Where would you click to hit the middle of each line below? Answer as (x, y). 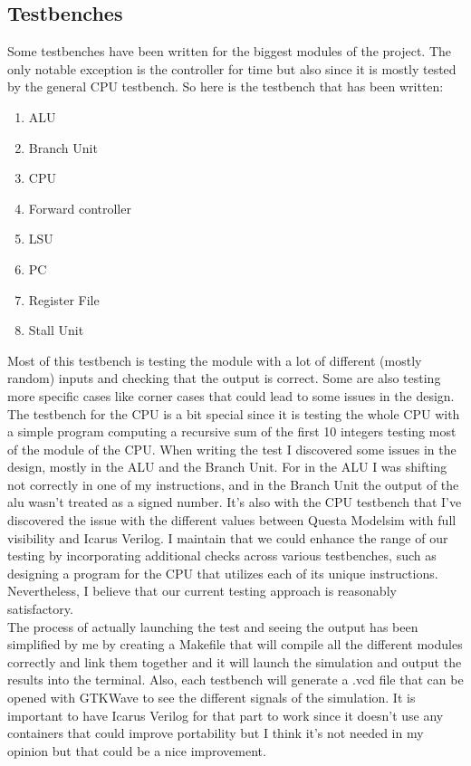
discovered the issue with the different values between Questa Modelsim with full (232, 520)
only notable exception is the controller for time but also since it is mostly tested (232, 68)
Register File (64, 299)
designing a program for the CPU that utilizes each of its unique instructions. (223, 573)
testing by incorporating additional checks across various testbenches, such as (222, 555)
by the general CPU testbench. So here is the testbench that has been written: (226, 86)
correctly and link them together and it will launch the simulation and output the (235, 661)
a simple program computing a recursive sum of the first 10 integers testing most (232, 431)
